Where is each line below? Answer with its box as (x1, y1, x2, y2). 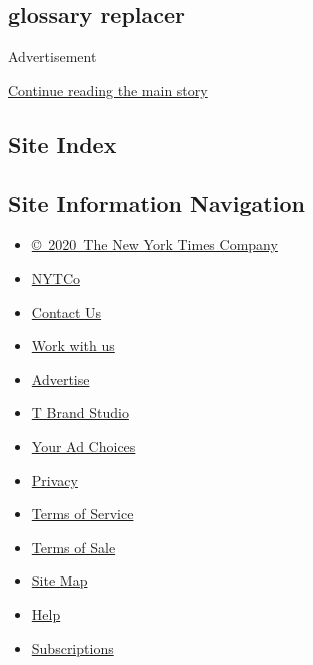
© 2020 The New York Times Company (31, 234, 278, 255)
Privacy (31, 469, 78, 490)
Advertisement (8, 46, 97, 67)
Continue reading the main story (8, 79, 208, 100)
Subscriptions (31, 637, 114, 658)
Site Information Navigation (8, 187, 305, 218)
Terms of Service (31, 503, 134, 524)
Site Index (8, 128, 117, 159)
